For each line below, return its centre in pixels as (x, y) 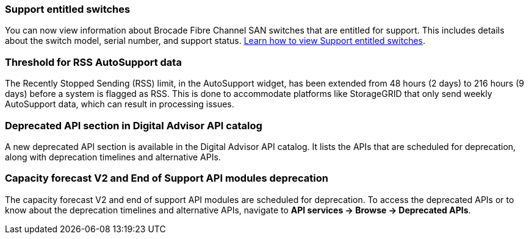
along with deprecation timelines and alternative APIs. (113, 157)
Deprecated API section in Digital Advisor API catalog (134, 125)
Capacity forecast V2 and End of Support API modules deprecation (167, 178)
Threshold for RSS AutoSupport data (93, 62)
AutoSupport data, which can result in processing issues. (120, 104)
